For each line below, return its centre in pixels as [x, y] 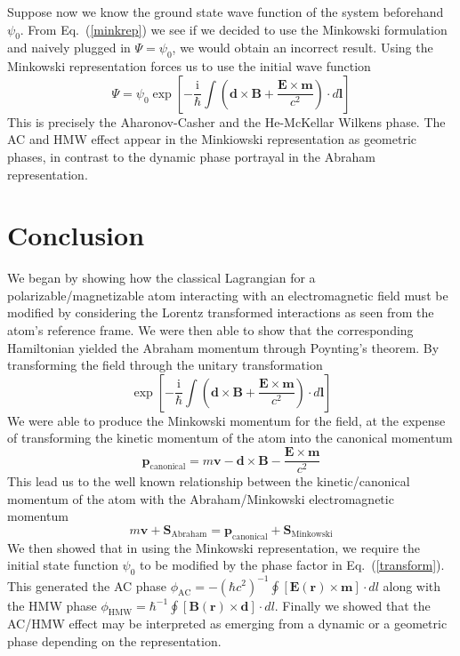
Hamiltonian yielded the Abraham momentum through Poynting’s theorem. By [223, 347]
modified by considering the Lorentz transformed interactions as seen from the [221, 312]
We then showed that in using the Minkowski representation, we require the [214, 547]
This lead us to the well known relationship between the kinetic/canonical [209, 481]
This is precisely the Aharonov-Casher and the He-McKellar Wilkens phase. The [226, 121]
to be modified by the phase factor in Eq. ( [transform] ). [292, 565]
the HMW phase [52, 605]
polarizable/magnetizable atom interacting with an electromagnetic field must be [228, 295]
